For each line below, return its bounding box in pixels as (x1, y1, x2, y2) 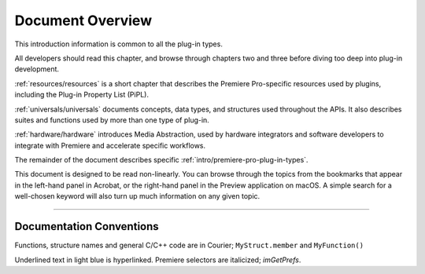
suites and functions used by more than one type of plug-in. (14, 115, 210, 125)
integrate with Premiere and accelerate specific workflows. (14, 141, 206, 150)
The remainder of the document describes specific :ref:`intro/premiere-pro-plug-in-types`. (14, 155, 309, 165)
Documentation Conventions (14, 220, 159, 233)
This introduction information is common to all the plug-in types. (14, 39, 224, 49)
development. (14, 64, 59, 74)
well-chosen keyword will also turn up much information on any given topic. (14, 192, 261, 201)
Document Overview (14, 12, 153, 29)
